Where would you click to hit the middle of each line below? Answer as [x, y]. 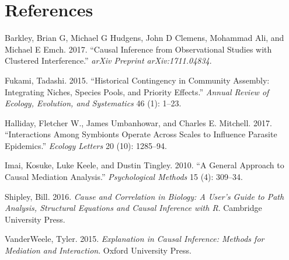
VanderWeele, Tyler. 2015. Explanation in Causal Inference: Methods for [135, 239]
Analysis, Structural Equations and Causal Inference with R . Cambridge [133, 208]
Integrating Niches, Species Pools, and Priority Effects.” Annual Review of [137, 91]
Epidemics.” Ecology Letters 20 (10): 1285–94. [86, 145]
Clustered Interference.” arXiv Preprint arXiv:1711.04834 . [108, 60]
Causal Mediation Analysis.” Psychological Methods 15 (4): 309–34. [124, 177]
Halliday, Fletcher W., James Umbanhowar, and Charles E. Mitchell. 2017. [138, 122]
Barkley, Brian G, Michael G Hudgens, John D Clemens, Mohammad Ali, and [144, 38]
